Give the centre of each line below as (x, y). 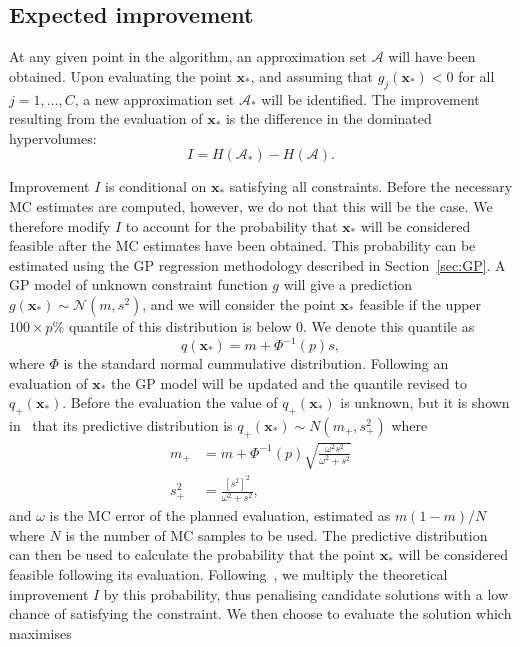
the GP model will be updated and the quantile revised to (289, 382)
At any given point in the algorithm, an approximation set (188, 56)
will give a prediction (348, 284)
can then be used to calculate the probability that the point (192, 554)
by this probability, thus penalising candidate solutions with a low (306, 593)
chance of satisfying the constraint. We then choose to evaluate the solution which (260, 613)
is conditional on (156, 186)
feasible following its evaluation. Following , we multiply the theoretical (228, 573)
